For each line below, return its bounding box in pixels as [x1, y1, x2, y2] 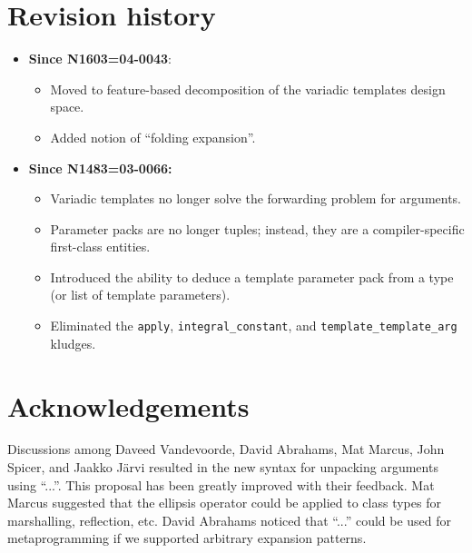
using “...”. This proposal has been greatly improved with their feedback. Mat [7, 475, 435, 494]
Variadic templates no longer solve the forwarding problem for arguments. [50, 189, 462, 208]
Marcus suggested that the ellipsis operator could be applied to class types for [7, 493, 441, 512]
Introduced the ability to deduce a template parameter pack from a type [50, 267, 454, 286]
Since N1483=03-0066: [28, 158, 172, 177]
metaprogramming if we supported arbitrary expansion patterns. [7, 528, 367, 548]
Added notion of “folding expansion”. [50, 127, 256, 146]
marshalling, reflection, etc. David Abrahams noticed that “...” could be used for [7, 510, 452, 529]
